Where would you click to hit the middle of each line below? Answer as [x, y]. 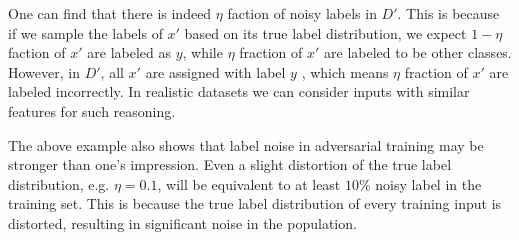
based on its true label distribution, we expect [325, 32]
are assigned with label [215, 71]
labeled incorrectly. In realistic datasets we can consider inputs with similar [239, 91]
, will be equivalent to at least [249, 183]
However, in [44, 71]
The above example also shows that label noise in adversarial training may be [246, 144]
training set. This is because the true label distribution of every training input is [255, 203]
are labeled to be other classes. [418, 52]
